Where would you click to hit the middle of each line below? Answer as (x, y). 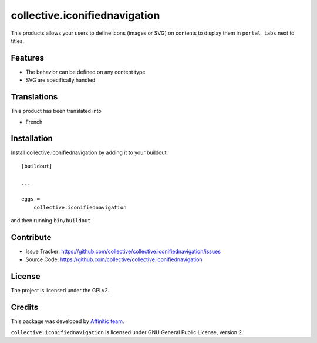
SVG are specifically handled (60, 80)
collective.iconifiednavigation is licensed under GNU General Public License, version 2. (127, 332)
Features (27, 58)
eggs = (31, 199)
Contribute (31, 237)
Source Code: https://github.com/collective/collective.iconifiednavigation (114, 259)
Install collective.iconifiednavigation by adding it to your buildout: (90, 152)
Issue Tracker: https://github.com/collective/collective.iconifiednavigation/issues (123, 252)
